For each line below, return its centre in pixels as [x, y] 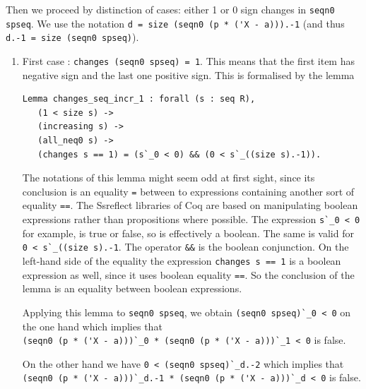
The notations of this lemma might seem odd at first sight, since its [169, 178]
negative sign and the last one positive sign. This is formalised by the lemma [188, 74]
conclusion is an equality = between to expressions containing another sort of [188, 191]
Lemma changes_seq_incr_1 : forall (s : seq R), [139, 99]
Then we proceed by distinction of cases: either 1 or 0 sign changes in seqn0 [170, 9]
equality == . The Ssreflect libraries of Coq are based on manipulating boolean [190, 205]
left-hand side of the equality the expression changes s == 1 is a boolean [182, 261]
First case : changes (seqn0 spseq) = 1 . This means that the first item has [188, 60]
